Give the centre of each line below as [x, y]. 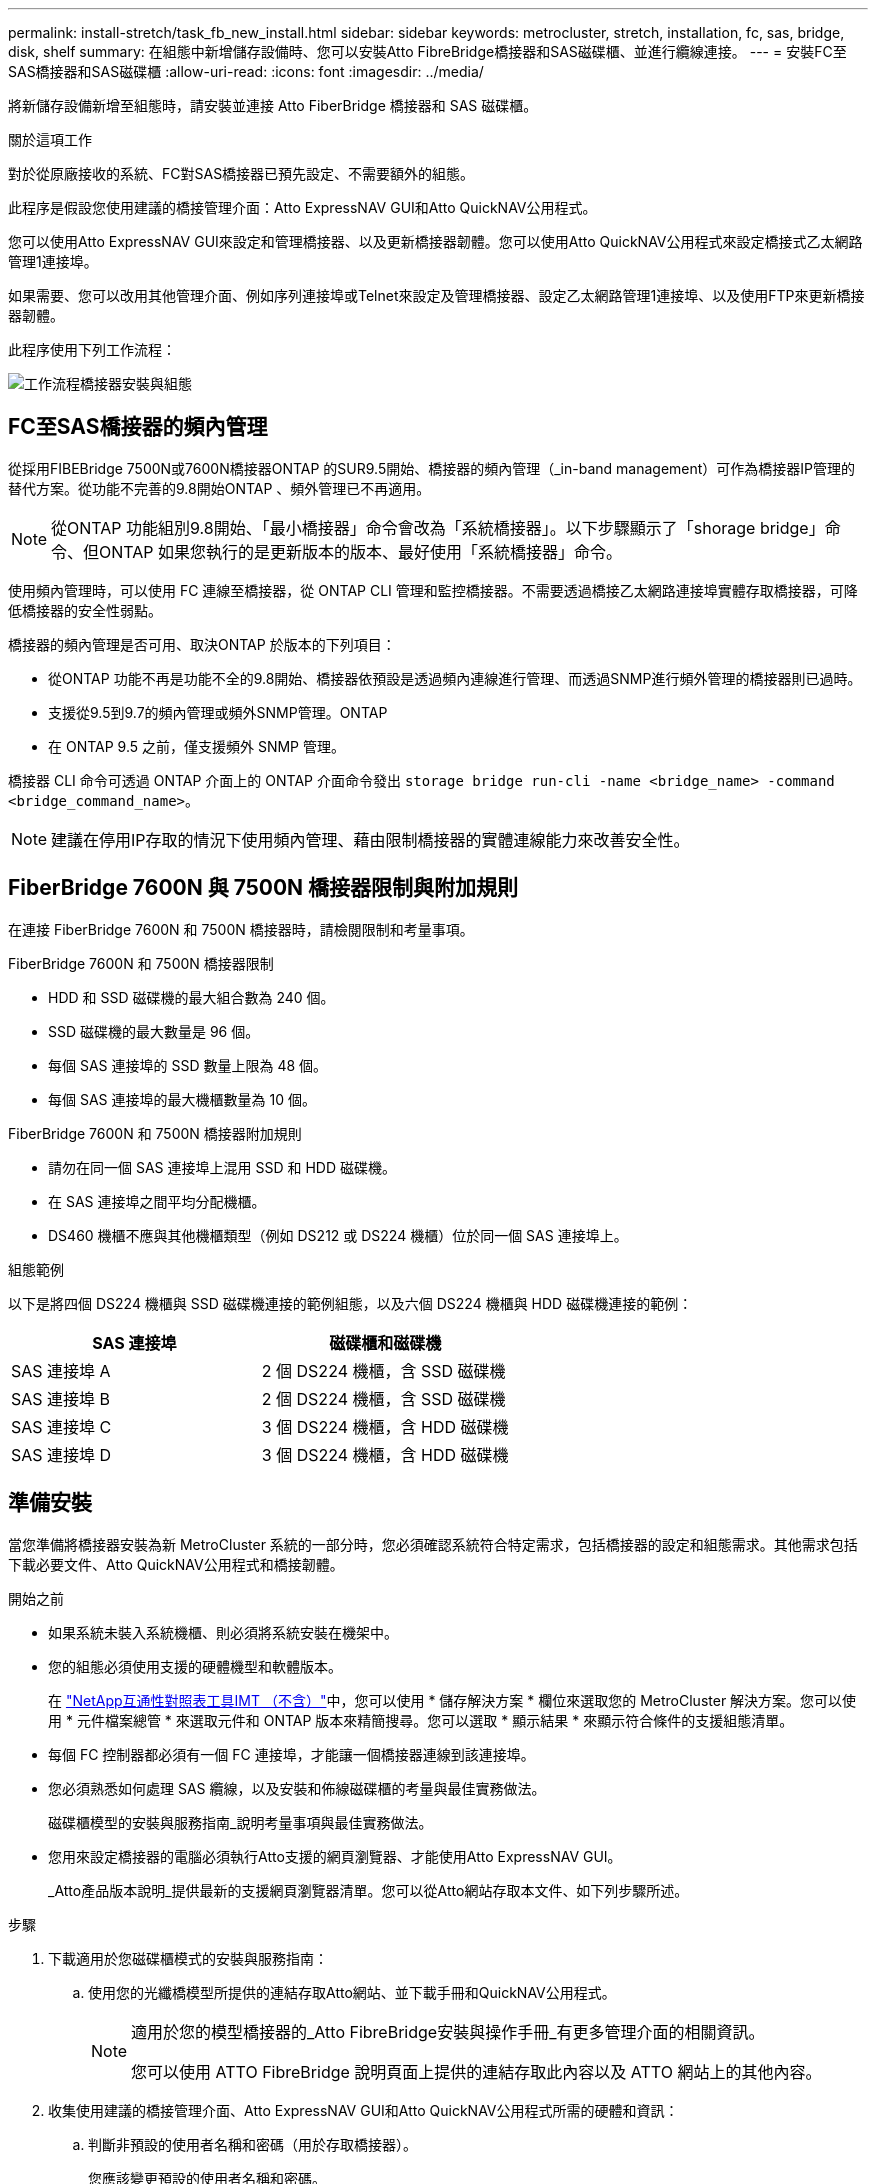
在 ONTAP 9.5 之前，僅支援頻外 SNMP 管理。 [196, 746]
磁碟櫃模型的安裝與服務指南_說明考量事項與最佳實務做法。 [240, 1822]
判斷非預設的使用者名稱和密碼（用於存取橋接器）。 [252, 2144]
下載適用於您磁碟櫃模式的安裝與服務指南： [188, 1958]
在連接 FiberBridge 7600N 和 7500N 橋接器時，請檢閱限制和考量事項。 [241, 929]
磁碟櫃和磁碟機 [385, 1342]
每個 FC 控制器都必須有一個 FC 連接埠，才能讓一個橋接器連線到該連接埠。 [291, 1754]
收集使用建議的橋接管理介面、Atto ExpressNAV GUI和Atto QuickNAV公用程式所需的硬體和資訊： [363, 2110]
